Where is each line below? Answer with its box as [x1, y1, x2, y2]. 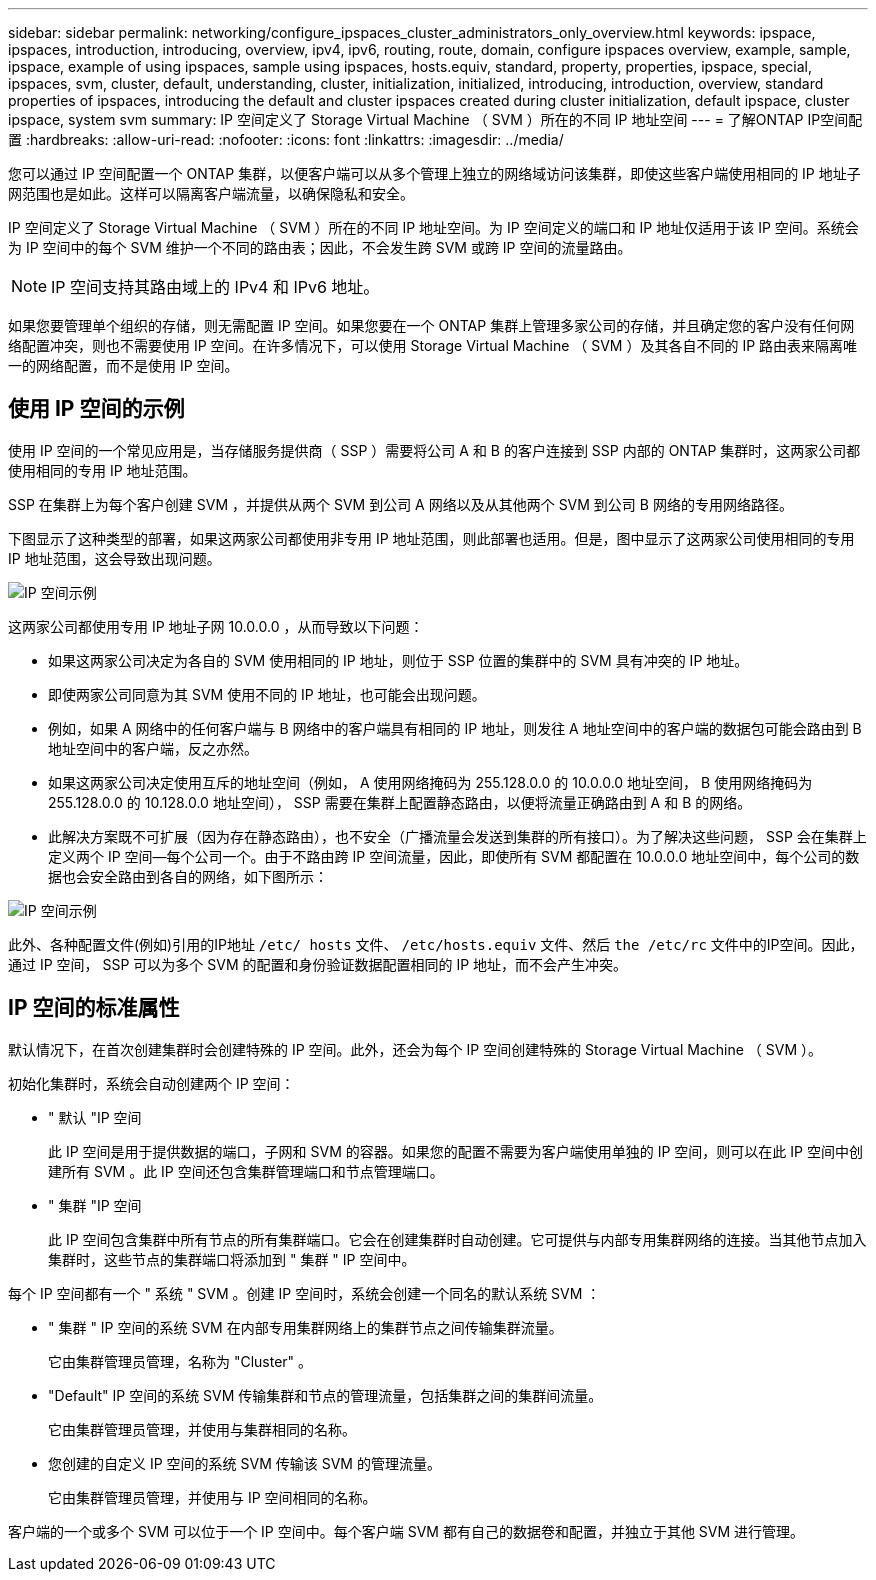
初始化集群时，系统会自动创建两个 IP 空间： [8, 1074, 295, 1092]
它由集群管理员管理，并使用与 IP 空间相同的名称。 [48, 1488, 377, 1506]
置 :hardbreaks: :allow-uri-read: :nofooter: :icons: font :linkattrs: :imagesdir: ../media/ [8, 131, 564, 148]
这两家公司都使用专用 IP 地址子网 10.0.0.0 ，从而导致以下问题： [8, 617, 424, 635]
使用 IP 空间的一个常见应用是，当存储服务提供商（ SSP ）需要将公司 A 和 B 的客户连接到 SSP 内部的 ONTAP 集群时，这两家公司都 [8, 441, 861, 459]
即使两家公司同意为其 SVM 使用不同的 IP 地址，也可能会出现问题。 [48, 685, 486, 703]
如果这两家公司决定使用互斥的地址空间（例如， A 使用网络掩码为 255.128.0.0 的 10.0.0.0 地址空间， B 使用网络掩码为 [48, 773, 813, 791]
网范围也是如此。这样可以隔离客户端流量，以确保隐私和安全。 [8, 185, 414, 202]
